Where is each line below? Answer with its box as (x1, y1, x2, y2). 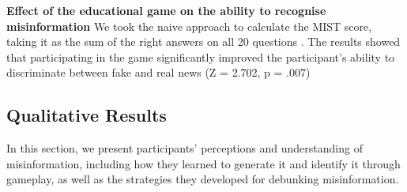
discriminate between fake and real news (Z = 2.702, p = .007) (6, 64, 311, 81)
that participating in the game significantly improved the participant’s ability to (6, 48, 395, 65)
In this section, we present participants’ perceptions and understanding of (6, 140, 363, 156)
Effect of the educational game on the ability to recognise (6, 2, 326, 18)
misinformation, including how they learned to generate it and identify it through (6, 155, 401, 171)
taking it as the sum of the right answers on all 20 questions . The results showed (6, 33, 401, 50)
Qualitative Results (6, 103, 167, 127)
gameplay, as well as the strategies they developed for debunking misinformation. (6, 171, 399, 187)
